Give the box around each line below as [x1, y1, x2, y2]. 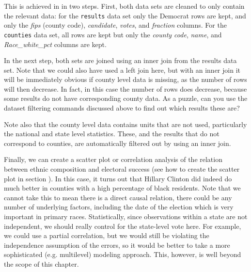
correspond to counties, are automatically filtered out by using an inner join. [4, 138, 231, 148]
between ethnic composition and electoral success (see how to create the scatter [4, 164, 240, 174]
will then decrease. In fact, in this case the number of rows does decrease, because [4, 83, 247, 94]
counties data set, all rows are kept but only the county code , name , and [4, 29, 222, 39]
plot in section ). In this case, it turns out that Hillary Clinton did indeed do [4, 173, 232, 183]
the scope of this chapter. [4, 258, 79, 269]
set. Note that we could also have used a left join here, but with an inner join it [4, 64, 240, 75]
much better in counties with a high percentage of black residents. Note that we [4, 183, 241, 193]
